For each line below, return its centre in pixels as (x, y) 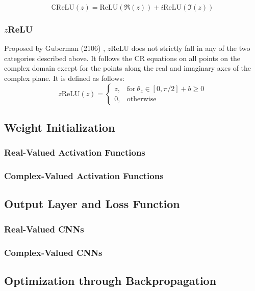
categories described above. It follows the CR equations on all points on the (122, 58)
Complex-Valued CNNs (53, 252)
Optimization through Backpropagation (110, 280)
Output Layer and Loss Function (92, 204)
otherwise (142, 99)
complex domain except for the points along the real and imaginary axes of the (128, 68)
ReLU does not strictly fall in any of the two (181, 48)
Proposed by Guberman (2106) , (55, 48)
